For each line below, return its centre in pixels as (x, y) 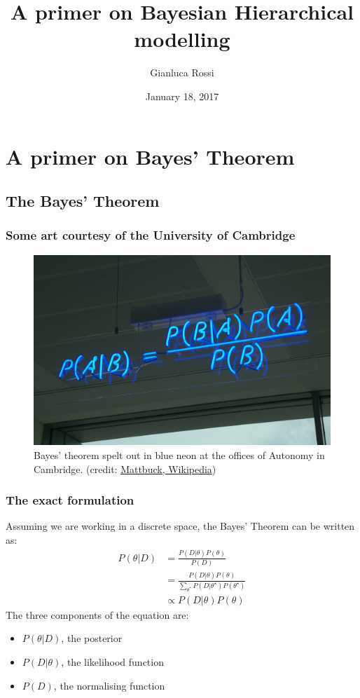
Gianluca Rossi (182, 73)
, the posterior (92, 638)
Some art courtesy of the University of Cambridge (151, 235)
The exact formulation (70, 500)
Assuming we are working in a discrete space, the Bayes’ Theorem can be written (180, 526)
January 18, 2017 (182, 96)
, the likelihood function (112, 661)
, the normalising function (109, 685)
